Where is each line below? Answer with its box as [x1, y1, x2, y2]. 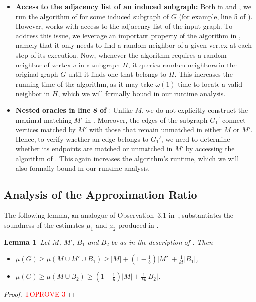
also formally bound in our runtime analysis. [15, 163, 150, 173]
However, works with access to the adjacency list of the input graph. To [15, 21, 233, 31]
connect [222, 114, 246, 125]
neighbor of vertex [15, 59, 71, 69]
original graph [15, 69, 58, 79]
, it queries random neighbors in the [128, 59, 237, 69]
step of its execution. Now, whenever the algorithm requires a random [15, 49, 227, 60]
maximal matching [15, 114, 72, 125]
